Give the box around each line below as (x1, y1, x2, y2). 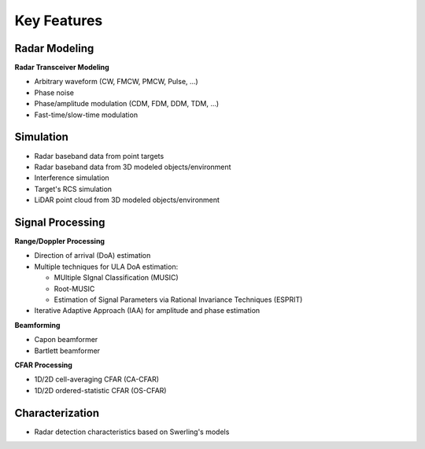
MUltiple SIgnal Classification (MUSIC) (54, 273, 179, 282)
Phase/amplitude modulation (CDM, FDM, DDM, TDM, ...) (34, 99, 220, 109)
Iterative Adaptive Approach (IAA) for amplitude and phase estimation (34, 306, 261, 315)
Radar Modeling (14, 42, 94, 55)
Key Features (14, 12, 103, 29)
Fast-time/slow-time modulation (34, 110, 138, 120)
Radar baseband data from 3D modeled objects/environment (34, 162, 231, 171)
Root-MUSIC (54, 284, 95, 293)
